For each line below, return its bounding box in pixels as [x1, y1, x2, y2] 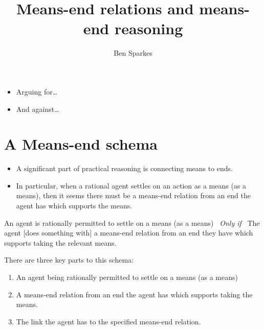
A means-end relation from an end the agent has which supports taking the [16, 289, 253, 299]
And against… [16, 103, 59, 114]
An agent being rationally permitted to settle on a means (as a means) [16, 271, 238, 282]
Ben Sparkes [114, 48, 152, 58]
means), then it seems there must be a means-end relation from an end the [16, 190, 251, 201]
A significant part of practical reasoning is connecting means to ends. [16, 163, 233, 174]
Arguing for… [16, 86, 58, 97]
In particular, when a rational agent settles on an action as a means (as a [16, 180, 247, 191]
